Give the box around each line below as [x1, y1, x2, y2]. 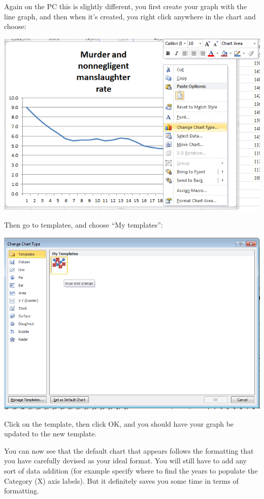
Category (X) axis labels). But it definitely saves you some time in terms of [4, 475, 239, 486]
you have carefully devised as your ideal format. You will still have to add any [4, 455, 247, 466]
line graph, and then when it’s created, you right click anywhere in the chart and [4, 11, 256, 21]
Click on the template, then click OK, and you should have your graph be [4, 418, 234, 429]
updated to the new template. [4, 428, 97, 439]
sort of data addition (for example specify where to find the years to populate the [4, 465, 258, 476]
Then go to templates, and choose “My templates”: [4, 219, 163, 230]
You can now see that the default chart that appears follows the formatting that [4, 445, 254, 456]
